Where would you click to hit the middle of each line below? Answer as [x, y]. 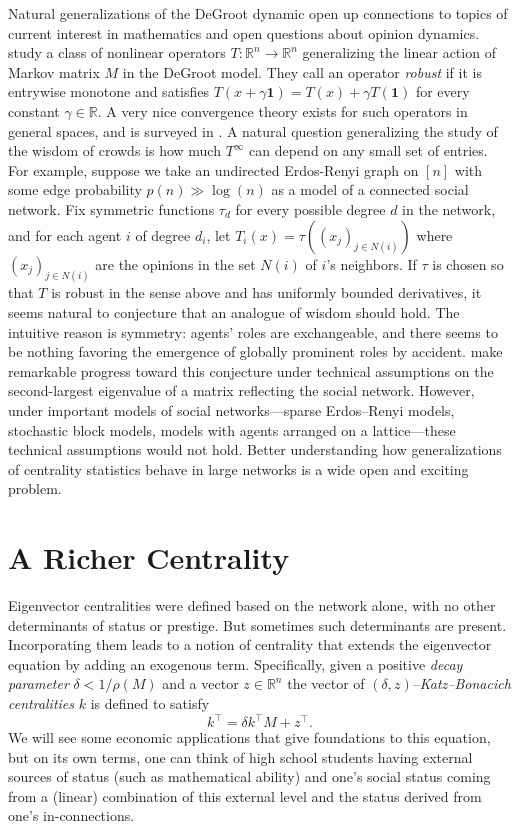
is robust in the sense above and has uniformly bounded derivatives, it [266, 292]
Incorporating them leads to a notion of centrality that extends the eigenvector [250, 644]
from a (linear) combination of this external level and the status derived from [245, 795]
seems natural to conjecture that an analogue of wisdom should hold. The [234, 311]
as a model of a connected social [370, 189]
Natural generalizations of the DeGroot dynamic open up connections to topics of [258, 13]
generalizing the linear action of [399, 52]
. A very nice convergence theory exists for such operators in [282, 110]
